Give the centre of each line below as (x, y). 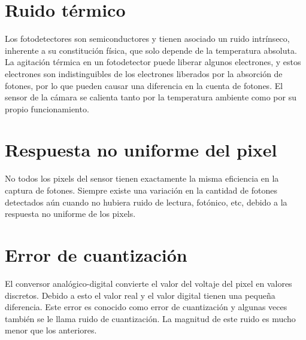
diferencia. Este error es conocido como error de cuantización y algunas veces (146, 307)
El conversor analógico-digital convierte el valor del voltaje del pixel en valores (149, 283)
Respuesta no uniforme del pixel (141, 150)
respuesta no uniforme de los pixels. (70, 214)
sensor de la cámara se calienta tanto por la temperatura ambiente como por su (151, 97)
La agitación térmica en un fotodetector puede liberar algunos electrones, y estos (153, 62)
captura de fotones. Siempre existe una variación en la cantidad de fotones (141, 190)
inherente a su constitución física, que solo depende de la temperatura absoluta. (151, 50)
